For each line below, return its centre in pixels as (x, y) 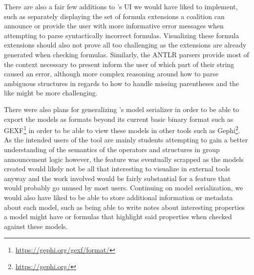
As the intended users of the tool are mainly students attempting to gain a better (126, 140)
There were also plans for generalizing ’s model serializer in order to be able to (122, 109)
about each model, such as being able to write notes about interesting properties (124, 207)
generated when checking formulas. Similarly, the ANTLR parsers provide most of (127, 54)
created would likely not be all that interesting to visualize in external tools (117, 169)
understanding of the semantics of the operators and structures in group (112, 149)
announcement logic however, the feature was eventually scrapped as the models (124, 159)
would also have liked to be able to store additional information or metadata (118, 197)
